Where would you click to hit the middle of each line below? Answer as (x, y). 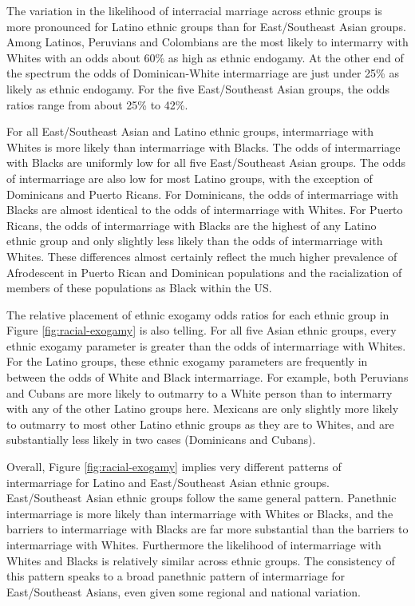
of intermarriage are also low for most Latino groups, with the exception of (190, 178)
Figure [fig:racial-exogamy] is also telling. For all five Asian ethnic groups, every (202, 330)
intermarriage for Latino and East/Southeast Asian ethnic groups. (168, 482)
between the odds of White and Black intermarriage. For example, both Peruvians (207, 377)
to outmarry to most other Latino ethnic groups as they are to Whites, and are (200, 424)
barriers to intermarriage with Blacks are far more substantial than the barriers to (207, 529)
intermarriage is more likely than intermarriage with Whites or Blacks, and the (200, 513)
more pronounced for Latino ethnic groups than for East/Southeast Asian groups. (206, 26)
